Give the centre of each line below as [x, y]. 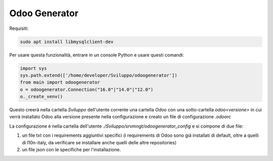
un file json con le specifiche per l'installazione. [72, 150]
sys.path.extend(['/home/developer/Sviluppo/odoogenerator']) [99, 75]
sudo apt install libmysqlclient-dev [67, 42]
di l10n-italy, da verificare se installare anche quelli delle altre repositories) [99, 142]
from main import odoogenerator [60, 83]
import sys [33, 68]
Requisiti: [19, 28]
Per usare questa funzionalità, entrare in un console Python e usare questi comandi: [97, 55]
